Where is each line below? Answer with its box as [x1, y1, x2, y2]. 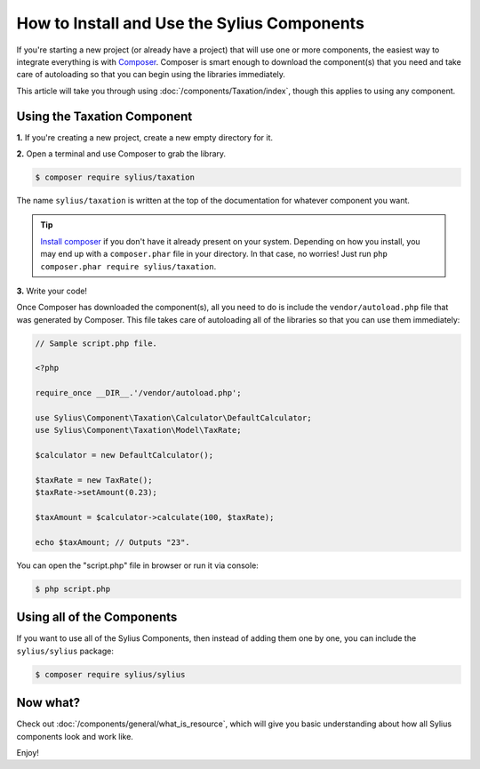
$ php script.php [35, 583, 111, 594]
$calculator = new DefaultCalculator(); [35, 450, 213, 461]
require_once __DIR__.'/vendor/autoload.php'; [35, 388, 242, 398]
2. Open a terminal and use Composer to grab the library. [16, 148, 227, 159]
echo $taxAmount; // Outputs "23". [35, 537, 190, 547]
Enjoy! [16, 748, 40, 758]
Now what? [16, 695, 80, 710]
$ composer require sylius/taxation [35, 172, 196, 182]
